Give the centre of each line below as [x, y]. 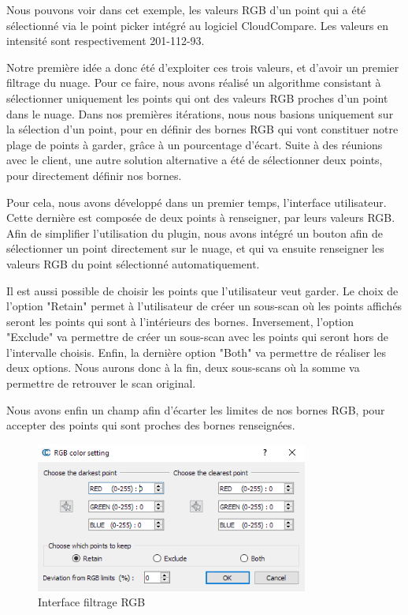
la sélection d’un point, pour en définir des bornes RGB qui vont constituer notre [202, 129]
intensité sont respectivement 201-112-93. [106, 41]
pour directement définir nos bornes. [94, 175]
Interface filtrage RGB [92, 602]
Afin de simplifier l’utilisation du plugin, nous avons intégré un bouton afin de [195, 232]
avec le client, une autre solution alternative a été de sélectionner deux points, [195, 160]
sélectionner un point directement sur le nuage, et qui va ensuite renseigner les [195, 248]
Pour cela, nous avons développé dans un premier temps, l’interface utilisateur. [197, 202]
